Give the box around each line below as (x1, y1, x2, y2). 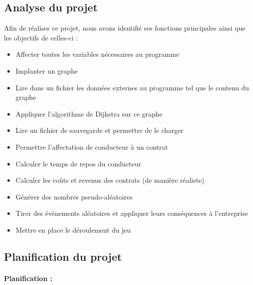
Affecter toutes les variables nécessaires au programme (15, 49, 180, 59)
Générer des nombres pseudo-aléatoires (15, 191, 133, 202)
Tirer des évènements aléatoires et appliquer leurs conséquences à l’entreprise (15, 208, 248, 218)
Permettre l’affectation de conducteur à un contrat (15, 141, 168, 152)
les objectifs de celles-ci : (4, 32, 78, 42)
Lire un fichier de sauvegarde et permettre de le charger (15, 125, 184, 135)
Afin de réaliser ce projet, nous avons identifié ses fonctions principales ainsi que (4, 23, 246, 33)
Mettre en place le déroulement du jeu (15, 224, 131, 235)
